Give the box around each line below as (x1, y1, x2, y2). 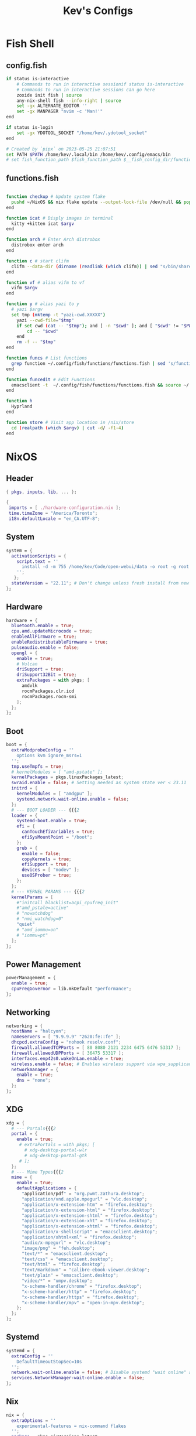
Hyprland (11, 404, 33, 409)
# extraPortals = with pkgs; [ (19, 1142, 95, 1148)
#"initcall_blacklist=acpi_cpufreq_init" (16, 900, 118, 905)
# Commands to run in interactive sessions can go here (16, 87, 156, 93)
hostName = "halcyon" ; (11, 1028, 66, 1034)
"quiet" (16, 921, 35, 927)
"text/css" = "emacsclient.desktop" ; (21, 1256, 114, 1262)
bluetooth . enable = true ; (11, 623, 75, 629)
